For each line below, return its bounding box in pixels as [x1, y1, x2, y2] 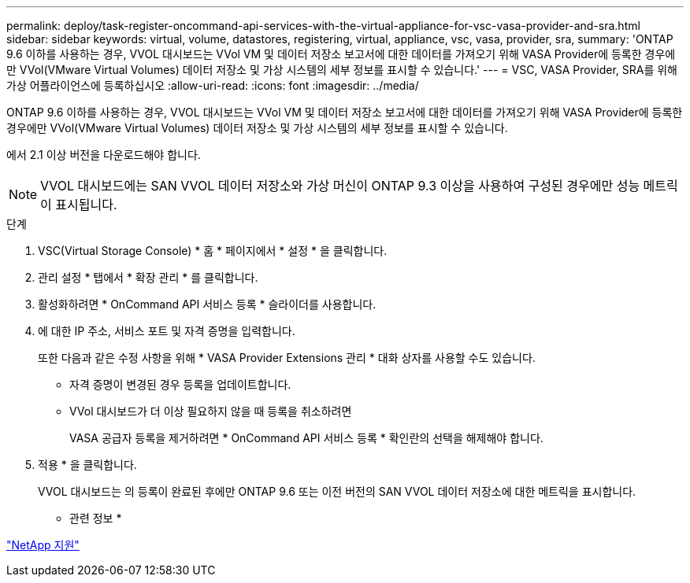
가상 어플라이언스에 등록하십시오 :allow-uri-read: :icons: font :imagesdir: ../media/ [6, 79, 419, 92]
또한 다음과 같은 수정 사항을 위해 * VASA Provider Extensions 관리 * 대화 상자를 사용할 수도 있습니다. [38, 351, 536, 364]
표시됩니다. [55, 197, 117, 212]
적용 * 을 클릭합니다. [38, 458, 137, 471]
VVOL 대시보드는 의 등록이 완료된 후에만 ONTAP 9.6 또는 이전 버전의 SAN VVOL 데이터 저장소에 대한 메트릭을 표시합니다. [38, 485, 636, 498]
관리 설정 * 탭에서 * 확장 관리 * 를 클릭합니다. [38, 271, 258, 284]
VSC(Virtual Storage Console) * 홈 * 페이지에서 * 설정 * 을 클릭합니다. [38, 244, 388, 257]
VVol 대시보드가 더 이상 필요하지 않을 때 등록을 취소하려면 [69, 404, 352, 418]
